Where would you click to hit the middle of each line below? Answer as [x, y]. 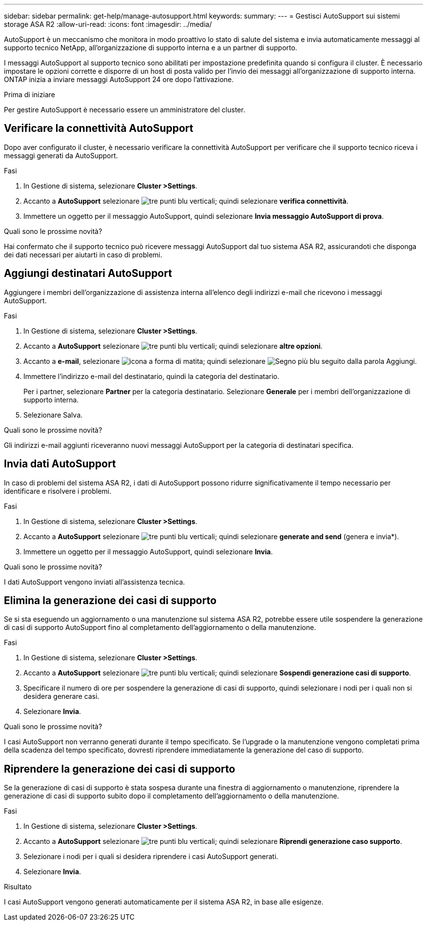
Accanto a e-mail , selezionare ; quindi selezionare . [220, 361]
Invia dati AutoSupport [60, 464]
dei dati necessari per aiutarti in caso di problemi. [83, 254]
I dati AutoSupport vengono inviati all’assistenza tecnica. [95, 582]
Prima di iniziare [29, 95]
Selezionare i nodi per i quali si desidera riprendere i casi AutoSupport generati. [151, 857]
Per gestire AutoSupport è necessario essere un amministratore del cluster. [125, 110]
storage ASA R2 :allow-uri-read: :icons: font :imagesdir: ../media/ [108, 24]
